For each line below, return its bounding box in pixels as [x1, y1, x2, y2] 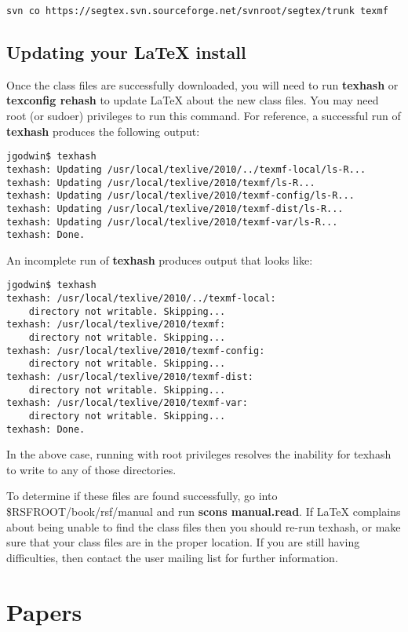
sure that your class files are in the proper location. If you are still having [6, 534, 360, 550]
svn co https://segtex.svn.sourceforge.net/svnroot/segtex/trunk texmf [6, 5, 388, 16]
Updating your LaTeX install [6, 40, 246, 64]
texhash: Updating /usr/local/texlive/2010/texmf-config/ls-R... [6, 190, 355, 202]
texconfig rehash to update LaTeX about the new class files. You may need [6, 92, 379, 108]
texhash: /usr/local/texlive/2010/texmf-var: [6, 397, 248, 409]
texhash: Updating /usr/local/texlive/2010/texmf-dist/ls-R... [6, 203, 344, 214]
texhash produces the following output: [6, 122, 200, 139]
